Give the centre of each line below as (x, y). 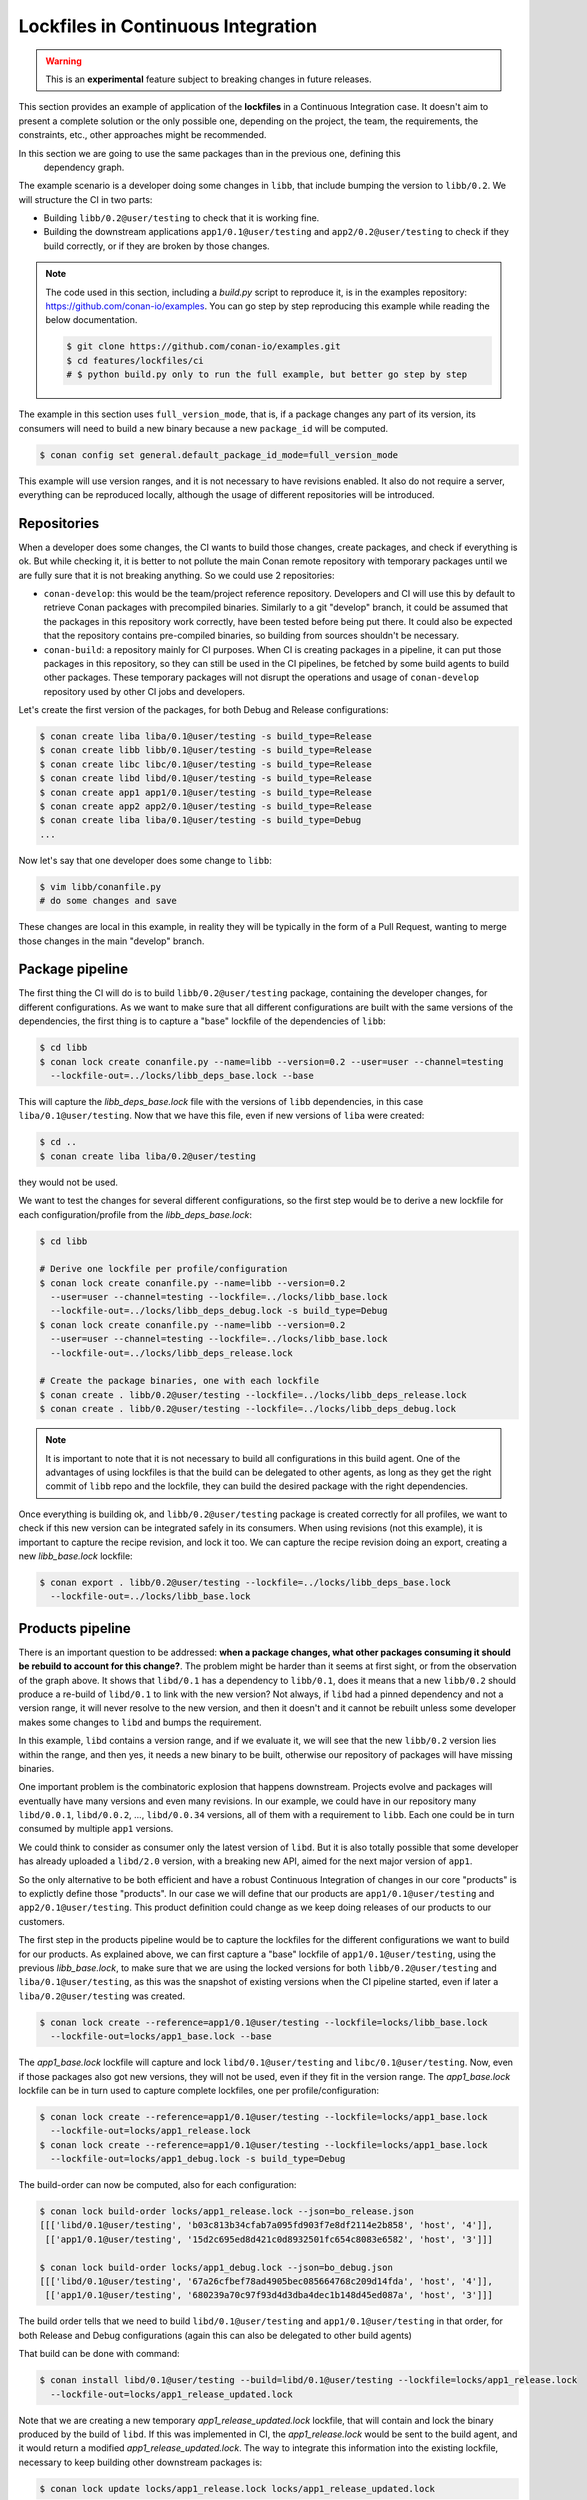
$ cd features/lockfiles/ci (135, 360)
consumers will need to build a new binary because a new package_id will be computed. (203, 428)
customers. (41, 1921)
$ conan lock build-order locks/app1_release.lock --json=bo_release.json (227, 2211)
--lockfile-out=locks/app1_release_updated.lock (172, 2394)
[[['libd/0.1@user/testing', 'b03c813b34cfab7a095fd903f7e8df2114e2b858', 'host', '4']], (266, 2225)
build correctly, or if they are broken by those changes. (156, 246)
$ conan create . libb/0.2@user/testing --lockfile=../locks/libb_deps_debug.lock (248, 1409)
